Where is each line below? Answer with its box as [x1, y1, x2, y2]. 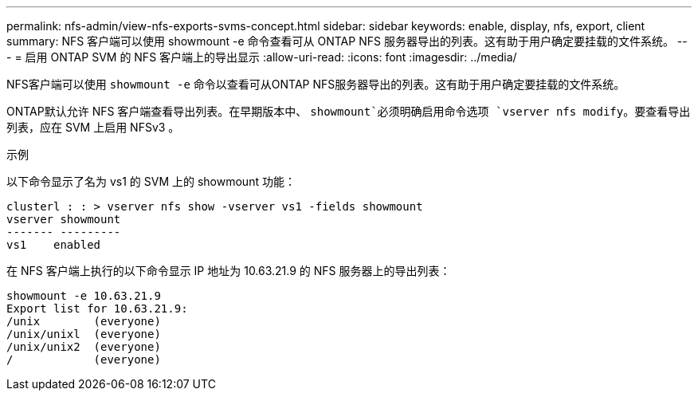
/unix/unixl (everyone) [6, 328, 161, 340]
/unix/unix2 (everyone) [6, 340, 161, 353]
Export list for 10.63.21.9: [6, 302, 188, 315]
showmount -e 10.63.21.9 [6, 289, 161, 302]
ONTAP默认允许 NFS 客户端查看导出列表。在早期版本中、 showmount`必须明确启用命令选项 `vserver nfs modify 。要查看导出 [6, 104, 691, 118]
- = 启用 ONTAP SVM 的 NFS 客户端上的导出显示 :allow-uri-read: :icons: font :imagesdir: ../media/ [6, 50, 517, 64]
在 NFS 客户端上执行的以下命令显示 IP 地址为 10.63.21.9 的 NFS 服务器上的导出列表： [6, 264, 451, 277]
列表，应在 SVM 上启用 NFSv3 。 [6, 120, 180, 134]
